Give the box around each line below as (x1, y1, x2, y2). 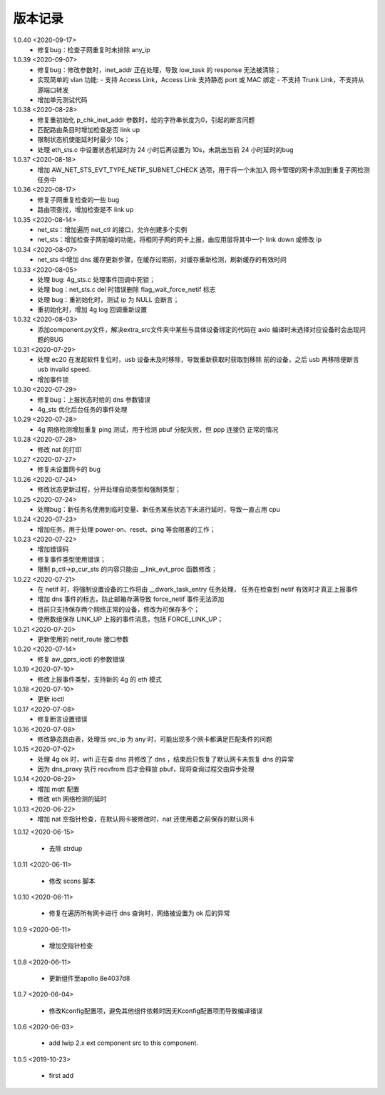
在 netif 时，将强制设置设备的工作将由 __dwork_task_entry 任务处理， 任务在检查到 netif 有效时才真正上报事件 (37, 585, 359, 594)
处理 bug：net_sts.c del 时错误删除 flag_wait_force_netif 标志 (37, 286, 216, 294)
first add (48, 1071, 74, 1080)
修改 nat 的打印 (37, 445, 82, 453)
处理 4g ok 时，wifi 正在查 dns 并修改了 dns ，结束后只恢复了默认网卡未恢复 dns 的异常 (37, 755, 294, 763)
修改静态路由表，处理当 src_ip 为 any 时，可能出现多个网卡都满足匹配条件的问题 (37, 735, 272, 743)
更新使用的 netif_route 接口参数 (37, 635, 129, 643)
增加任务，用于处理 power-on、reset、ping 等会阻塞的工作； (37, 525, 216, 533)
